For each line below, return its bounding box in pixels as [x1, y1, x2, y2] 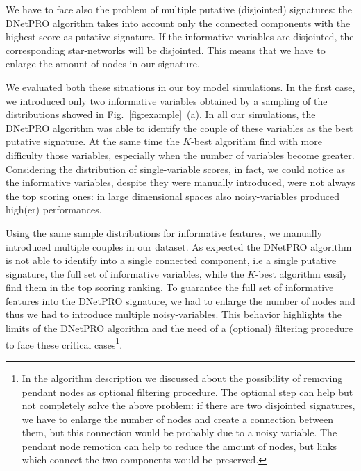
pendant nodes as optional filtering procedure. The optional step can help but [22, 384, 353, 399]
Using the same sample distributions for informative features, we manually [6, 225, 323, 240]
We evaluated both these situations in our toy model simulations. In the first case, [6, 79, 355, 94]
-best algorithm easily [255, 266, 348, 281]
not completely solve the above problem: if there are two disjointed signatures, [22, 398, 355, 413]
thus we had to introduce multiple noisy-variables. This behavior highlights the [6, 307, 342, 322]
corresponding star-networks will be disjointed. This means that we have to [6, 42, 326, 57]
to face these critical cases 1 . [6, 335, 123, 352]
